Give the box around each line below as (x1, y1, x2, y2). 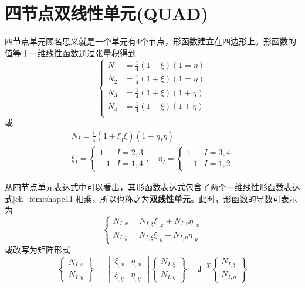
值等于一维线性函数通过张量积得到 (5, 46, 136, 59)
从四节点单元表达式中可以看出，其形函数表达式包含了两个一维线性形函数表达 (5, 180, 300, 193)
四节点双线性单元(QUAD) (5, 1, 209, 25)
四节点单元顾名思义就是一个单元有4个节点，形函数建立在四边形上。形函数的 (5, 35, 296, 47)
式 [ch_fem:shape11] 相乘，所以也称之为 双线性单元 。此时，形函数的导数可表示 (5, 192, 297, 204)
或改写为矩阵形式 (5, 243, 70, 255)
